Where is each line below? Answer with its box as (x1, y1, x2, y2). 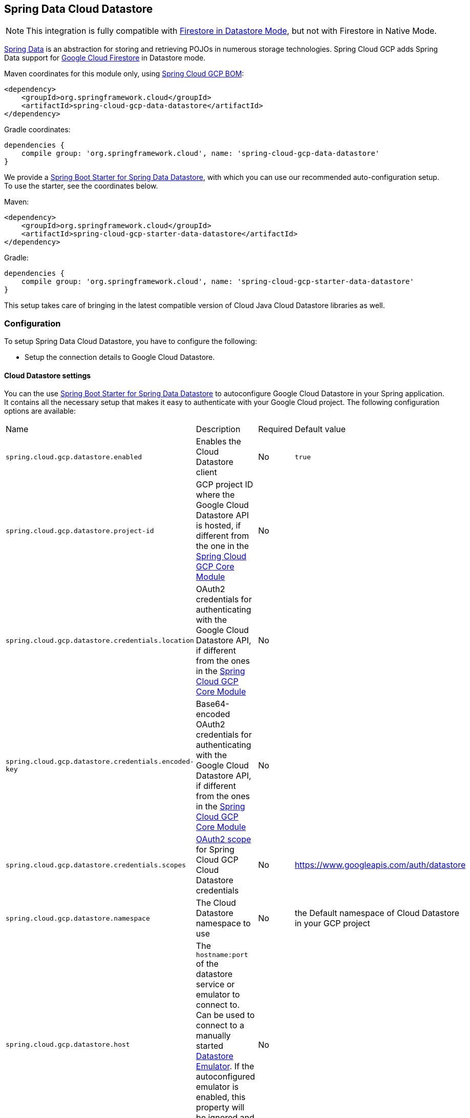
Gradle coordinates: (4, 125, 71, 134)
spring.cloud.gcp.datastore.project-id (6, 526, 154, 535)
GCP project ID (196, 479, 253, 490)
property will (196, 1102, 245, 1113)
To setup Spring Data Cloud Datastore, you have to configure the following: (4, 337, 258, 346)
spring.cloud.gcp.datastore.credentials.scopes (6, 861, 186, 869)
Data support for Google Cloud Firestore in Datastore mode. (4, 53, 206, 63)
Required (258, 424, 293, 435)
